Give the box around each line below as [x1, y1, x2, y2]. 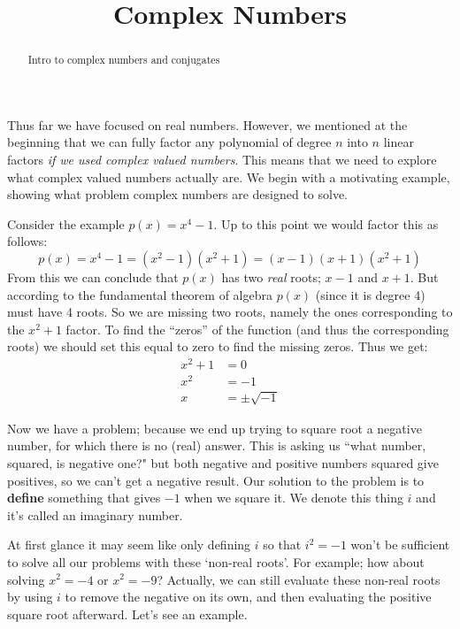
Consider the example [7, 214, 125, 233]
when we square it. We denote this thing [184, 488, 403, 507]
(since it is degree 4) [315, 285, 425, 303]
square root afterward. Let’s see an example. [7, 604, 248, 623]
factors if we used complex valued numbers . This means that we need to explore [7, 150, 437, 169]
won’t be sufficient [350, 535, 450, 554]
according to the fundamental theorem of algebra [7, 285, 272, 303]
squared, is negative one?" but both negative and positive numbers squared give [7, 453, 439, 472]
